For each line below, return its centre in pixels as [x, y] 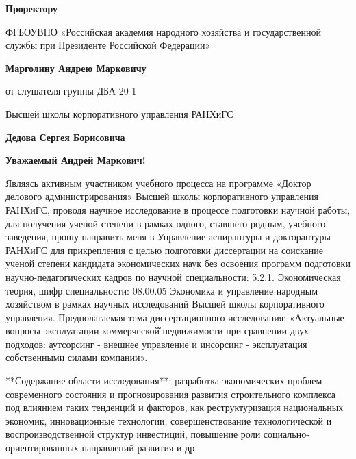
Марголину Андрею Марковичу [76, 67]
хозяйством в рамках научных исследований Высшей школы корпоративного [165, 304]
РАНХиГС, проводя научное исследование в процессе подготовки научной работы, [178, 209]
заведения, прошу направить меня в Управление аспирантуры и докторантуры [168, 237]
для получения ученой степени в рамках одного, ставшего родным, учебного [166, 223]
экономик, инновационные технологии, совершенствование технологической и [169, 420]
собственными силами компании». [77, 357]
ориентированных [42, 448]
